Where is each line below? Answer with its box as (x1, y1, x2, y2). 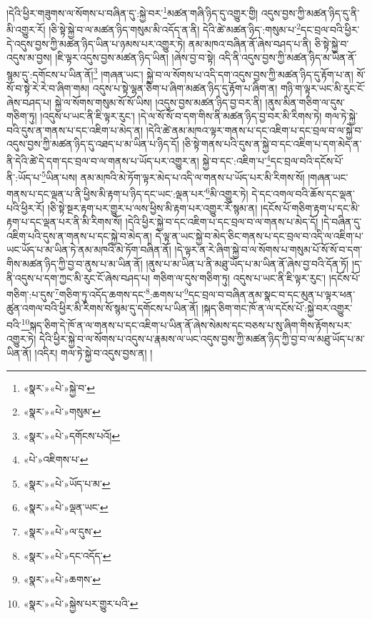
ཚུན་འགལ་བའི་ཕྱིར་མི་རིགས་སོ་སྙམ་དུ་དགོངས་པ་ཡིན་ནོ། (6, 301, 198, 316)
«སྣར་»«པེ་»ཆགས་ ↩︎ (23, 572, 101, 587)
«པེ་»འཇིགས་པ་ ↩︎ (23, 452, 89, 467)
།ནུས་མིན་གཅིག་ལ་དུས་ (265, 94, 345, 109)
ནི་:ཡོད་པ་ (6, 169, 42, 184)
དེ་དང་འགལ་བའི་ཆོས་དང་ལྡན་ (251, 186, 355, 201)
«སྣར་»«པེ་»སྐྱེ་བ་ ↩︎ (23, 380, 95, 395)
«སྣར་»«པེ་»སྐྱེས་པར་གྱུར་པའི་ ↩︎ (23, 595, 139, 610)
